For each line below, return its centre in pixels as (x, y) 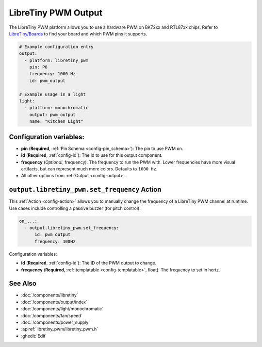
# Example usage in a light (52, 94)
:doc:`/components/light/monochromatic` (62, 309)
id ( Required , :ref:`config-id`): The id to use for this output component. (92, 155)
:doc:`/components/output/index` (54, 302)
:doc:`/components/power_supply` (56, 322)
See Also (23, 284)
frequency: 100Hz (55, 241)
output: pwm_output (53, 115)
